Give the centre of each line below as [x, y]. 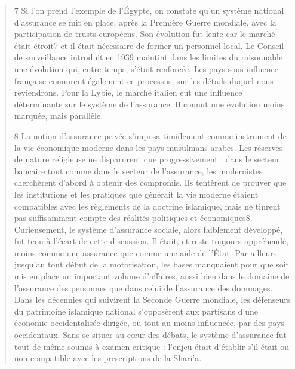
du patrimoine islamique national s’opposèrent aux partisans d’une [136, 311]
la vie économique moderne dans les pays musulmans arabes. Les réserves [148, 147]
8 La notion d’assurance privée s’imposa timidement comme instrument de [150, 135]
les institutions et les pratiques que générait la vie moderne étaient [136, 194]
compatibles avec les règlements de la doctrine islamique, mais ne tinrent [147, 206]
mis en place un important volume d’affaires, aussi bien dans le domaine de [152, 276]
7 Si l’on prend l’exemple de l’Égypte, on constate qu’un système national [149, 10]
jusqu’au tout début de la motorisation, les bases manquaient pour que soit [152, 264]
